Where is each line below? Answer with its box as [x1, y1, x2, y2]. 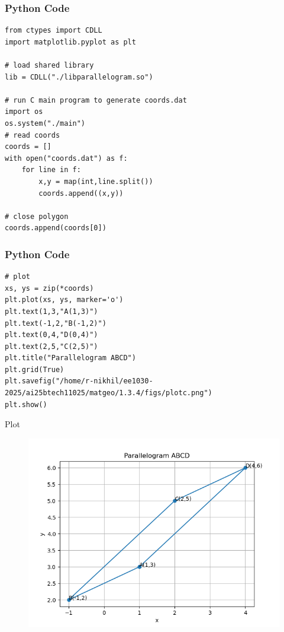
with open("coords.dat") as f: [5, 154, 128, 163]
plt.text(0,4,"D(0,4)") [5, 331, 98, 339]
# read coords [5, 131, 60, 139]
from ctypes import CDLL [5, 26, 102, 35]
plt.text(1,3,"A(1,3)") [5, 307, 98, 316]
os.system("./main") [5, 119, 86, 128]
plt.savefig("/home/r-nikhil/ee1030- [5, 377, 153, 386]
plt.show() [5, 400, 47, 409]
